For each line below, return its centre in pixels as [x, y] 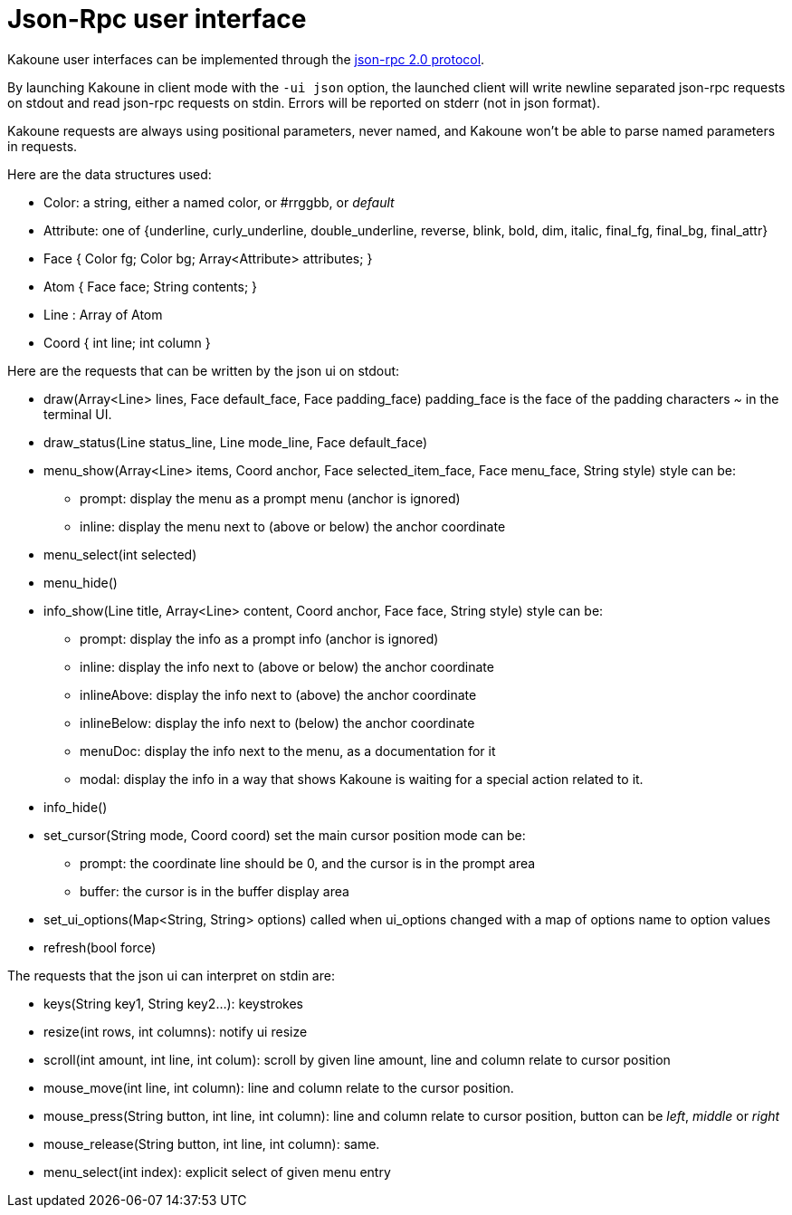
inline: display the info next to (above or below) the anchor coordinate [287, 666]
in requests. [43, 146]
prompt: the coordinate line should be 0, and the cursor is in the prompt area [308, 863]
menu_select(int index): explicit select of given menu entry [217, 1172]
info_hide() [76, 807]
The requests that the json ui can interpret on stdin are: [171, 975]
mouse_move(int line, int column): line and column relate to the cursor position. [279, 1087]
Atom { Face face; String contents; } [151, 286]
